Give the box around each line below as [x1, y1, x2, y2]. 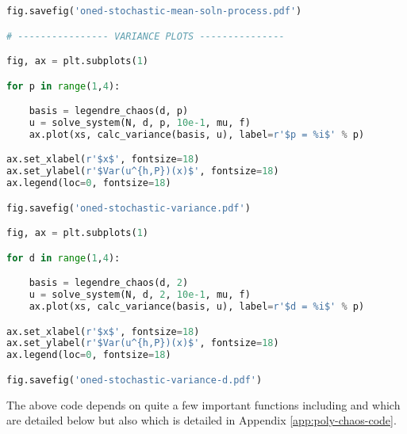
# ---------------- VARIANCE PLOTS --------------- [6, 30, 285, 42]
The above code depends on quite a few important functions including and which [6, 396, 401, 413]
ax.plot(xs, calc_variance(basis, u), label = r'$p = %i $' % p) [29, 128, 365, 140]
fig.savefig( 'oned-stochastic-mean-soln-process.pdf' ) [6, 6, 302, 17]
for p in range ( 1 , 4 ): [6, 80, 121, 92]
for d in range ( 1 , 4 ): [6, 252, 121, 264]
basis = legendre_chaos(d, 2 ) [29, 277, 189, 289]
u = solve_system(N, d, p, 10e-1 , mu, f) [29, 117, 251, 128]
